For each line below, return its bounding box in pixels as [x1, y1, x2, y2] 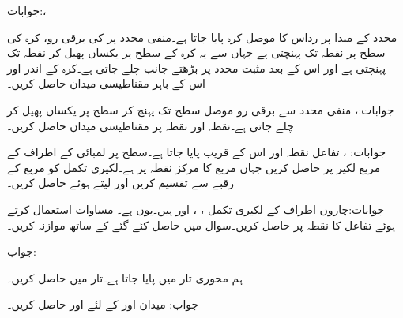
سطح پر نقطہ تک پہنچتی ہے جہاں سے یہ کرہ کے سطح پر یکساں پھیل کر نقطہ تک [7, 44, 386, 61]
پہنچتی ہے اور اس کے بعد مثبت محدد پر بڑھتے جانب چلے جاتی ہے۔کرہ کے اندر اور [7, 59, 386, 76]
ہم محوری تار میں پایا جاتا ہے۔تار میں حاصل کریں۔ [7, 269, 243, 286]
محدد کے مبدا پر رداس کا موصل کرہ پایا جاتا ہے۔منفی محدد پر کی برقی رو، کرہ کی [7, 28, 397, 45]
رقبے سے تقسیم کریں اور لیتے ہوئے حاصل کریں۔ [7, 174, 234, 191]
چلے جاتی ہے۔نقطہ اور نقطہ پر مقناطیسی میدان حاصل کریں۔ [7, 117, 294, 133]
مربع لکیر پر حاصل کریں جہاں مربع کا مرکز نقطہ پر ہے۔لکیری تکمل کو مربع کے [7, 159, 381, 175]
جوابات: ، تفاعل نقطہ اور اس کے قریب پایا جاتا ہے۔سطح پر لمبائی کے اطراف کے [7, 144, 386, 160]
